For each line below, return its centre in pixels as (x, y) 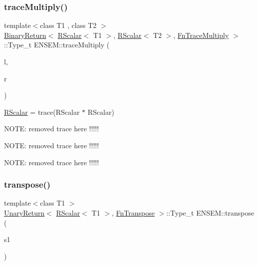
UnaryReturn (24, 212)
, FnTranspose (133, 212)
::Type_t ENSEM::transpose (210, 212)
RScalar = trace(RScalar (42, 112)
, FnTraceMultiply (201, 35)
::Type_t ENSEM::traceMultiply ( (57, 45)
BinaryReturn (25, 35)
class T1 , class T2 (68, 25)
